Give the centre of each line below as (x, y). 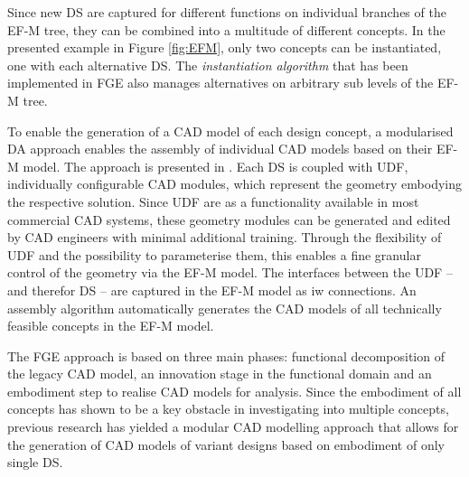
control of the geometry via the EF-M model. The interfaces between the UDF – (230, 272)
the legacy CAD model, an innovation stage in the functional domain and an (220, 374)
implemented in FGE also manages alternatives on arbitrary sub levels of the (220, 83)
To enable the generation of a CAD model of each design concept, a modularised (230, 131)
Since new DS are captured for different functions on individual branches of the (227, 12)
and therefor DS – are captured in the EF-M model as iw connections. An (212, 290)
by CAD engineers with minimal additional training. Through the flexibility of (225, 237)
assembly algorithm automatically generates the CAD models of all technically (225, 308)
